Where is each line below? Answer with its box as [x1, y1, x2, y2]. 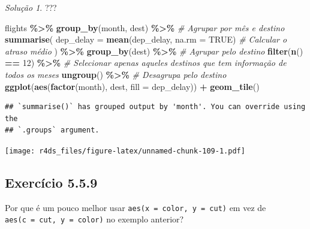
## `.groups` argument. [5, 126, 100, 135]
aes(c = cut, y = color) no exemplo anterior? [5, 213, 184, 225]
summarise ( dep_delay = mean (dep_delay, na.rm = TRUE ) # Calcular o [5, 33, 287, 46]
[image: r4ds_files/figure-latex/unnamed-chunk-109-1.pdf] [5, 146, 245, 155]
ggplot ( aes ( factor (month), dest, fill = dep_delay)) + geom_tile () [5, 80, 260, 92]
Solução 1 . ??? [5, 1, 57, 13]
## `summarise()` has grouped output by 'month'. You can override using [5, 103, 306, 112]
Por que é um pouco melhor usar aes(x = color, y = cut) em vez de [5, 201, 266, 213]
